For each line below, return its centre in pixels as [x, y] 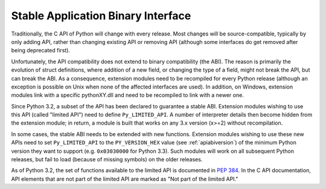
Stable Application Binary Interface [101, 16]
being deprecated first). [41, 51]
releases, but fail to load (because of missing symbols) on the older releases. [107, 160]
